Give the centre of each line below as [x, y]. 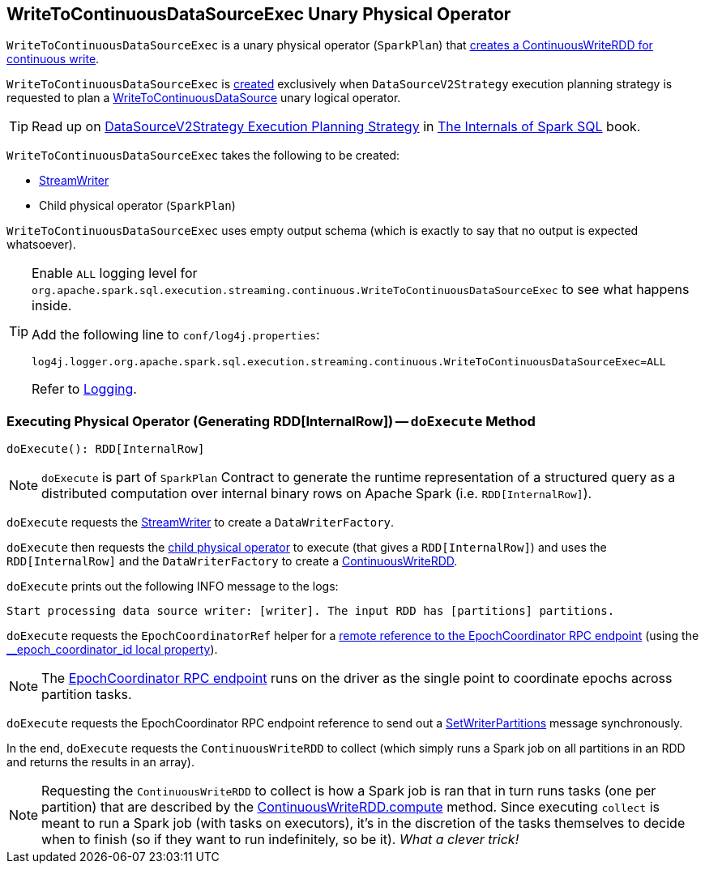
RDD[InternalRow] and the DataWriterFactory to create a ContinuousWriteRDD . [232, 561]
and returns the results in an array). [100, 762]
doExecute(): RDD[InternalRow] [106, 449]
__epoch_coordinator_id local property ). [112, 650]
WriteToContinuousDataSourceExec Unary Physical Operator [259, 14]
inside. [52, 306]
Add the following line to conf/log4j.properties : [176, 335]
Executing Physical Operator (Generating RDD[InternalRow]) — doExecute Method [271, 421]
